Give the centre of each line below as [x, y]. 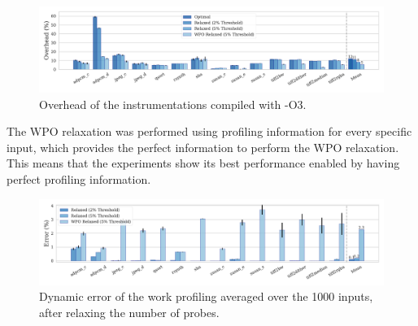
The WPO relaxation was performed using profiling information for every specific [209, 131]
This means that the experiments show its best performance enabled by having [203, 163]
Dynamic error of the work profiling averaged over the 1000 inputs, [206, 296]
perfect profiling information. [79, 178]
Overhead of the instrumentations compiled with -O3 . [173, 104]
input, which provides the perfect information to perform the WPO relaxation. [203, 147]
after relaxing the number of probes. [129, 312]
